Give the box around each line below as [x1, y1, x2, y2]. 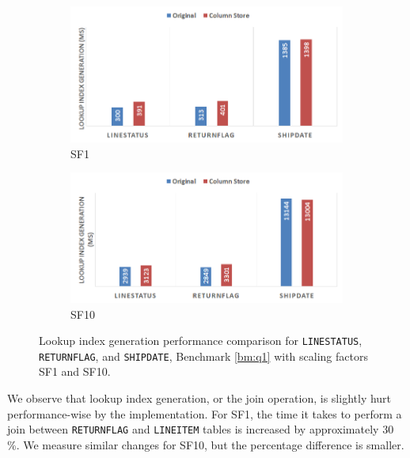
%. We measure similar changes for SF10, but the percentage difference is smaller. [7, 436, 404, 452]
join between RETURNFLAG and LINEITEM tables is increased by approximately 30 [7, 421, 394, 437]
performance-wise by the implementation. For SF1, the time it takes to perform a [7, 405, 402, 422]
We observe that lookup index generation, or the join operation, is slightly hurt [7, 390, 392, 407]
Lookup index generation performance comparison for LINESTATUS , [39, 332, 363, 349]
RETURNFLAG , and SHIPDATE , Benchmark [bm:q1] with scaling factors [39, 347, 368, 364]
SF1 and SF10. [39, 363, 111, 380]
